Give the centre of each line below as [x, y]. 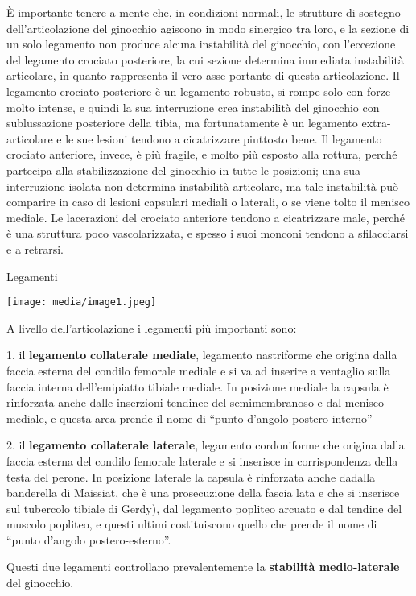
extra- [376, 123]
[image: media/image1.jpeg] [82, 302]
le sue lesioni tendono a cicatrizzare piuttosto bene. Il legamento [224, 138]
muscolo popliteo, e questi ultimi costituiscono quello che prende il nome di [192, 524]
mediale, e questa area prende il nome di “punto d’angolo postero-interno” [189, 418]
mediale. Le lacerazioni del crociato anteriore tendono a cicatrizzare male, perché [206, 217]
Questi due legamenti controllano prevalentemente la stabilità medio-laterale [203, 567]
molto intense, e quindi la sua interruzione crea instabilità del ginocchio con [193, 107]
